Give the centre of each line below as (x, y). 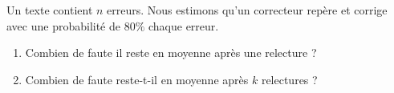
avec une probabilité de (63, 25)
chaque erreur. (183, 25)
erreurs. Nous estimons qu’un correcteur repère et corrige (247, 10)
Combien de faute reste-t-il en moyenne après (137, 79)
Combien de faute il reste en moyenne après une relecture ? (171, 53)
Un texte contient (50, 10)
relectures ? (289, 79)
